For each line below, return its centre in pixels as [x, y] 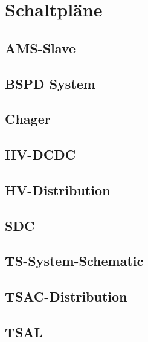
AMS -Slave [40, 47]
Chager [28, 119]
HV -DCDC [40, 154]
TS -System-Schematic [74, 261]
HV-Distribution [58, 189]
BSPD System [50, 83]
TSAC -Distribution [66, 296]
